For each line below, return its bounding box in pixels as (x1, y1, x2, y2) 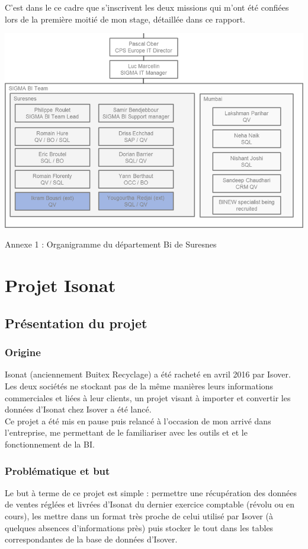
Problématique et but (5, 463, 110, 478)
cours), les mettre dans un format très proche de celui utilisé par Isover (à (5, 510, 273, 522)
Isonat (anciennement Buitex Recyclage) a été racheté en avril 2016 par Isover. (5, 368, 291, 380)
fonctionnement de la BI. (5, 438, 95, 450)
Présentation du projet (5, 313, 147, 332)
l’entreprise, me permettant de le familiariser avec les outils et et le (5, 426, 248, 439)
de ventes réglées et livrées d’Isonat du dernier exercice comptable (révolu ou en (5, 498, 294, 510)
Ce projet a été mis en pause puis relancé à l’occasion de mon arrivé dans (5, 414, 271, 427)
